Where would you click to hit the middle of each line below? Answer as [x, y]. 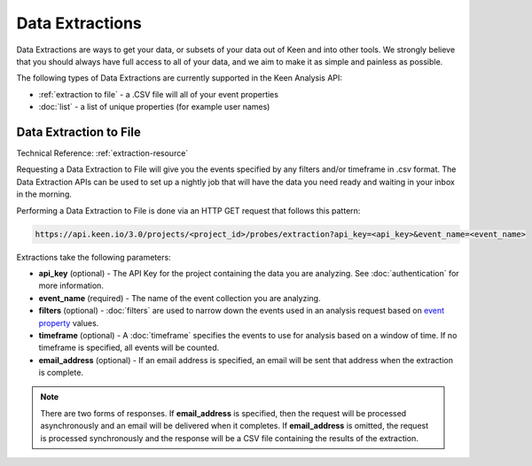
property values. [69, 322]
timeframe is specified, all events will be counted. [129, 348]
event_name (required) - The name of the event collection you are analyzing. [180, 298]
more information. [71, 286]
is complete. [61, 373]
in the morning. [44, 194]
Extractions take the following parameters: [94, 257]
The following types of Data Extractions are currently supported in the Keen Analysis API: [180, 78]
